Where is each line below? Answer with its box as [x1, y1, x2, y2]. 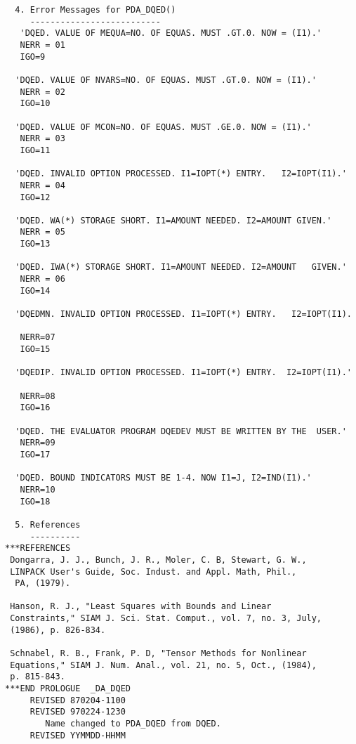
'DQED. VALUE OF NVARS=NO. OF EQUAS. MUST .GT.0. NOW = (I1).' [15, 74, 317, 85]
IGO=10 [20, 98, 51, 109]
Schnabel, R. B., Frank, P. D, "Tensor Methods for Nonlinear [10, 648, 307, 659]
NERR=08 [20, 391, 55, 401]
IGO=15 [20, 344, 51, 355]
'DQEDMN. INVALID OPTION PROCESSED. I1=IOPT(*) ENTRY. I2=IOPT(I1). [15, 309, 352, 320]
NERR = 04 [20, 180, 65, 190]
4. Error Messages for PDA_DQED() [15, 5, 176, 15]
